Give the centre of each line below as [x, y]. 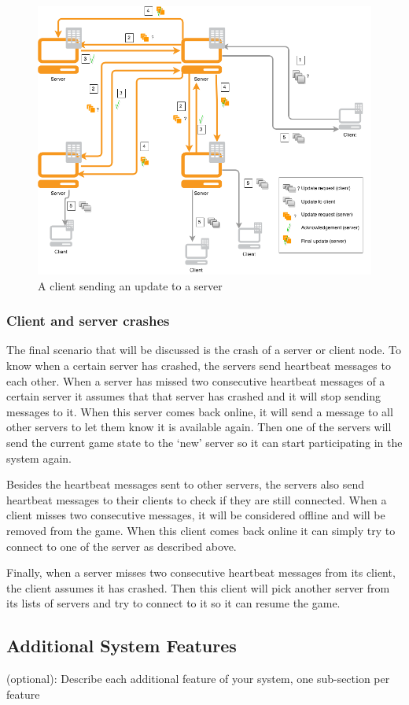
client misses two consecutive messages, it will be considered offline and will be [196, 515]
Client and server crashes [88, 321]
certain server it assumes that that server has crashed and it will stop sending [194, 396]
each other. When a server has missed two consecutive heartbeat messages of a [196, 380]
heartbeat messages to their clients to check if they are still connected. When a [197, 499]
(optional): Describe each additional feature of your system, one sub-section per [198, 679]
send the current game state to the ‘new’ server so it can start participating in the [204, 442]
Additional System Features [122, 646]
